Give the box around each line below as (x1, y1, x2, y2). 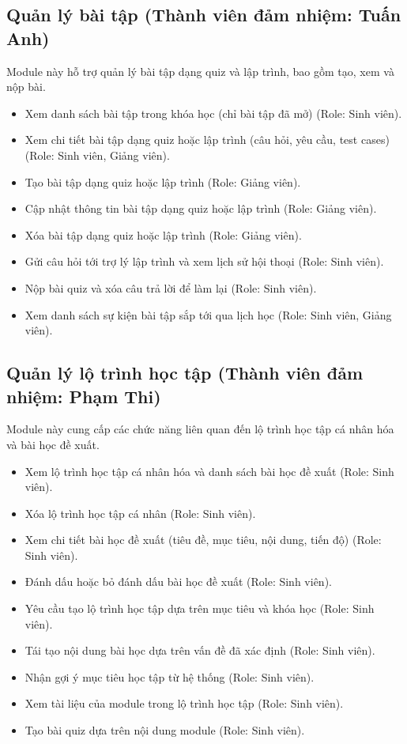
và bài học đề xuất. (6, 436, 100, 452)
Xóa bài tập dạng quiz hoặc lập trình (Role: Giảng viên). (24, 226, 302, 243)
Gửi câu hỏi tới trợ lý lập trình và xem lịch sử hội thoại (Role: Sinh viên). (24, 253, 384, 270)
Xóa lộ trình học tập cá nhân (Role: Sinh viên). (24, 504, 256, 521)
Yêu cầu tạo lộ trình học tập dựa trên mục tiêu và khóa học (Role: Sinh (24, 600, 375, 617)
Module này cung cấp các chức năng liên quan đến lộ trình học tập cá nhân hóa (6, 421, 394, 437)
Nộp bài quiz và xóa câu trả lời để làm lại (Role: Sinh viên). (24, 279, 317, 296)
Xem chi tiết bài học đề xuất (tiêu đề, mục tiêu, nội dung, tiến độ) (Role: (24, 531, 382, 548)
